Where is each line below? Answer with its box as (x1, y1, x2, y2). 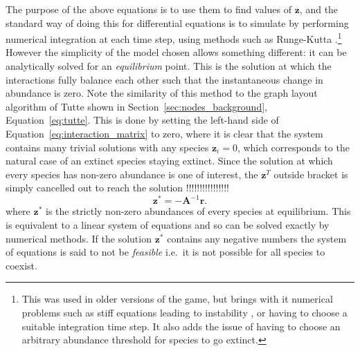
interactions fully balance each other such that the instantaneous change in (6, 72, 323, 86)
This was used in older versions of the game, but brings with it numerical (21, 292, 333, 306)
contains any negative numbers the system (167, 231, 347, 245)
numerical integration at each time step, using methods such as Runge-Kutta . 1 (6, 30, 342, 46)
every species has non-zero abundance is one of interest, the (6, 167, 258, 181)
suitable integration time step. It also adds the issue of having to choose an (21, 319, 341, 333)
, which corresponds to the (237, 140, 350, 154)
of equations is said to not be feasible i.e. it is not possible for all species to (6, 245, 325, 259)
